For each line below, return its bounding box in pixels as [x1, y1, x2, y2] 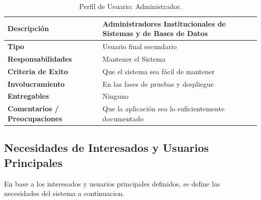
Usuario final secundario [102, 41, 177, 52]
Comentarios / [8, 103, 59, 114]
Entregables [8, 91, 49, 101]
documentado [102, 113, 144, 123]
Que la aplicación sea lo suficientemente [102, 103, 225, 114]
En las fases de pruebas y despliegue [102, 78, 214, 89]
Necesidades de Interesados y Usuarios [4, 140, 209, 155]
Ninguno [102, 91, 129, 101]
